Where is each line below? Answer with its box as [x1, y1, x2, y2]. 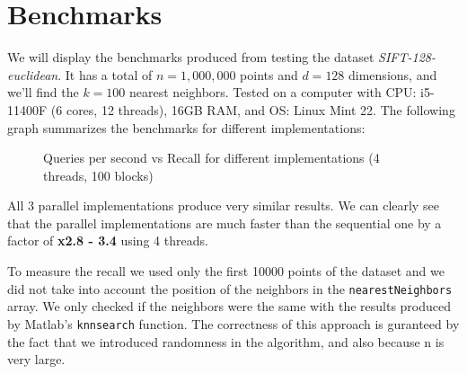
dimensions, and [348, 65, 437, 84]
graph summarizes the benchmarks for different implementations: [7, 118, 366, 137]
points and [240, 65, 298, 84]
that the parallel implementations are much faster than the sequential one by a [7, 213, 442, 232]
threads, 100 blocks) [43, 165, 154, 184]
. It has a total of [57, 65, 153, 84]
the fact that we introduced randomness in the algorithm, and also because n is [7, 332, 445, 351]
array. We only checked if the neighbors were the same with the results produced [7, 297, 452, 316]
